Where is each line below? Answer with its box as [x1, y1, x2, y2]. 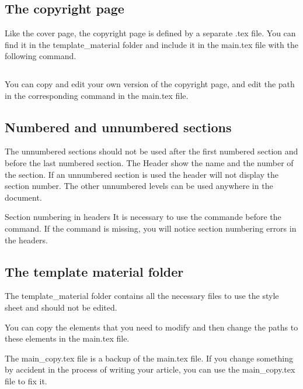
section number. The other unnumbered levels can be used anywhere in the [5, 180, 273, 192]
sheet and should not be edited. [5, 301, 117, 313]
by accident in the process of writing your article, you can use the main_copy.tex [5, 363, 295, 376]
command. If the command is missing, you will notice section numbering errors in [5, 222, 297, 234]
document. [5, 191, 42, 203]
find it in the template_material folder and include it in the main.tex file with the [5, 38, 298, 50]
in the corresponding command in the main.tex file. [5, 89, 189, 101]
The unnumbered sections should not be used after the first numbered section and [5, 145, 298, 157]
